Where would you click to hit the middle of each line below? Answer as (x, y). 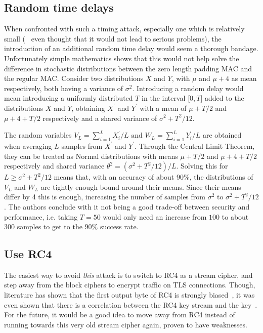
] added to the (222, 98)
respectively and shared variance (54, 166)
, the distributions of (221, 177)
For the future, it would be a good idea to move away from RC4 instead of (120, 315)
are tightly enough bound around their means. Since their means (141, 186)
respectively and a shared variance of (100, 118)
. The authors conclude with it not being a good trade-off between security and (127, 206)
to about (235, 216)
